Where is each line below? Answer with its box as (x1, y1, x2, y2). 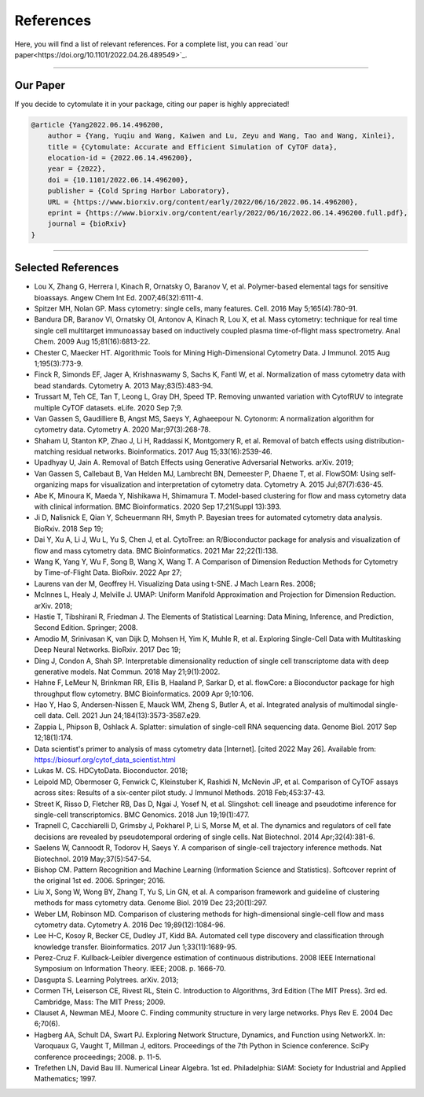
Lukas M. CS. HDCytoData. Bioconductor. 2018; (34, 766, 188, 775)
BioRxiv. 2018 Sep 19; (34, 524, 104, 533)
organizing (34, 480, 69, 489)
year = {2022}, (47, 164, 106, 173)
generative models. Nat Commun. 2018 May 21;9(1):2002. (34, 667, 221, 676)
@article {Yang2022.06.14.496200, (31, 120, 164, 129)
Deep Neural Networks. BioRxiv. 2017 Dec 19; (34, 645, 181, 654)
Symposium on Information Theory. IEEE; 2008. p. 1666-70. (34, 964, 227, 974)
